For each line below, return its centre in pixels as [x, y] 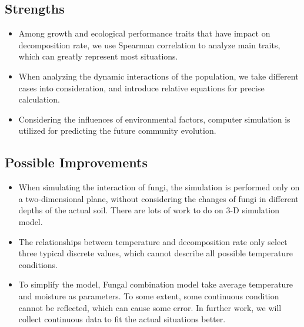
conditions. [38, 264]
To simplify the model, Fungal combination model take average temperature [156, 284]
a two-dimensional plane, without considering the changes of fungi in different [158, 198]
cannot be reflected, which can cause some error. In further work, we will [150, 307]
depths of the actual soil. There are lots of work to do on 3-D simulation [149, 210]
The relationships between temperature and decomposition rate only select [153, 241]
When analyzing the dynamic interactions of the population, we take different [158, 76]
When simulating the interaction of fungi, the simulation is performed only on [159, 187]
